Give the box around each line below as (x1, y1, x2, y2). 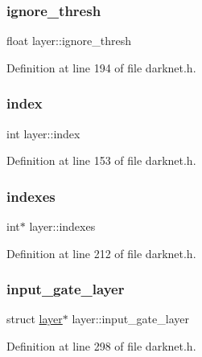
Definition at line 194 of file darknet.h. (6, 59, 196, 76)
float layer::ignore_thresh (6, 32, 131, 49)
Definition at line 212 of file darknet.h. (6, 244, 196, 261)
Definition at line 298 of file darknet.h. (6, 338, 196, 355)
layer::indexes (29, 218, 96, 235)
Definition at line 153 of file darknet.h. (6, 152, 196, 169)
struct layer (6, 310, 63, 327)
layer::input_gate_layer (72, 310, 189, 327)
